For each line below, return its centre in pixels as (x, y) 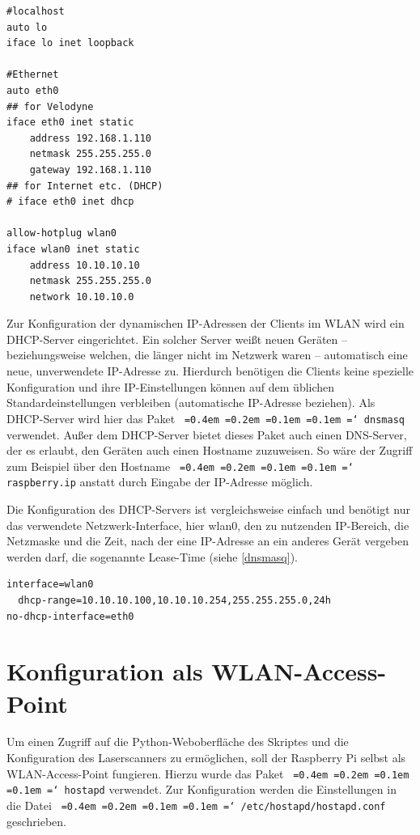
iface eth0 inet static (70, 123)
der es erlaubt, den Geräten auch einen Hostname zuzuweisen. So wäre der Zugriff (210, 450)
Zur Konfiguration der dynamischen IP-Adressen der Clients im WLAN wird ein (206, 323)
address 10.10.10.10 (85, 265)
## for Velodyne (50, 106)
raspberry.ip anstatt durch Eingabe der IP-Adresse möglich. (160, 482)
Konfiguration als (105, 671)
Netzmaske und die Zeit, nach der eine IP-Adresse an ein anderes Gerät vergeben (208, 541)
